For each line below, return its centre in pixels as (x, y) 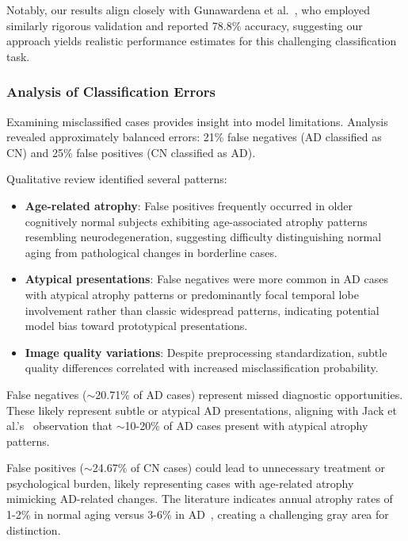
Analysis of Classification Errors (111, 92)
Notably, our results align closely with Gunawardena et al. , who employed (188, 10)
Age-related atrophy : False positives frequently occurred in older (189, 205)
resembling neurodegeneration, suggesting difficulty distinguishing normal (203, 237)
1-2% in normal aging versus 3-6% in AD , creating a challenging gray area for (198, 514)
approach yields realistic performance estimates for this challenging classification (202, 41)
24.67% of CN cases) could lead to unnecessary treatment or (238, 468)
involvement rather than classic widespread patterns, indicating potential (202, 310)
